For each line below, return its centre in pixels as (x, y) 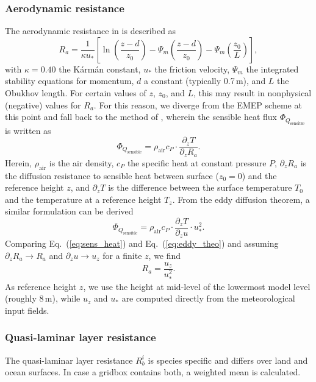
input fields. (27, 310)
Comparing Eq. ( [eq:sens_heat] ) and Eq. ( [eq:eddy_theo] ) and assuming (142, 243)
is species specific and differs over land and (228, 360)
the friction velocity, (192, 69)
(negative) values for (43, 104)
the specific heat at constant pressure (197, 162)
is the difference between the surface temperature (200, 187)
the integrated (272, 69)
